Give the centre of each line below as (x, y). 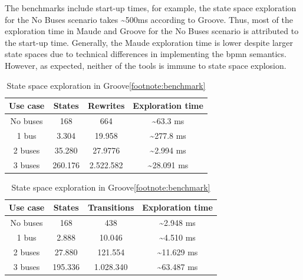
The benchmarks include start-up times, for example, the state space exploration (151, 8)
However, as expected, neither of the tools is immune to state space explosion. (146, 65)
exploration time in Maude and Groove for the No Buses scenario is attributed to (152, 31)
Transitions (111, 207)
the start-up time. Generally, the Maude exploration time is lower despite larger (149, 42)
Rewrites (106, 106)
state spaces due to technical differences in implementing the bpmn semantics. (146, 54)
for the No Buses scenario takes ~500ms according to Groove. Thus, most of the (149, 19)
